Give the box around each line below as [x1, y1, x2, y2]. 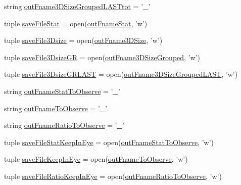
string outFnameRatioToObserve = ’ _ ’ [4, 120, 124, 130]
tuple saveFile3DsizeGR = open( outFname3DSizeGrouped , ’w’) [4, 52, 200, 62]
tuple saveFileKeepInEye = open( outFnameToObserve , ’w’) [4, 154, 188, 164]
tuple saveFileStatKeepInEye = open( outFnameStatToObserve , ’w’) [4, 136, 214, 147]
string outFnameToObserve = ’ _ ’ [4, 103, 108, 113]
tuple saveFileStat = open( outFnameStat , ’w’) [4, 18, 148, 28]
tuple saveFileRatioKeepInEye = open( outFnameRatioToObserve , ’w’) [4, 170, 222, 181]
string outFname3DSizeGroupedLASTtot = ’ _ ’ [4, 1, 151, 11]
